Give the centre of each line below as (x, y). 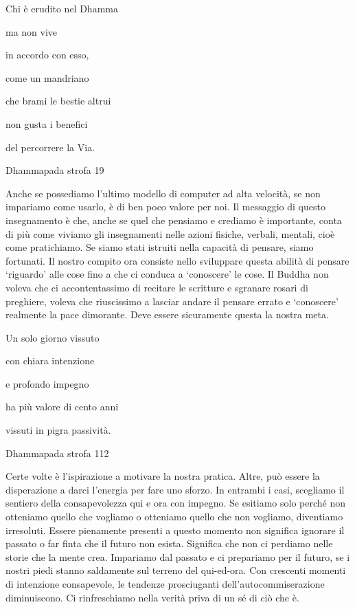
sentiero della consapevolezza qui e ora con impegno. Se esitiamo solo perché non (176, 503)
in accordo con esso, (47, 55)
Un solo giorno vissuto (53, 337)
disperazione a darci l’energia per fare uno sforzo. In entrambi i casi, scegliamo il (175, 489)
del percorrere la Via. (50, 147)
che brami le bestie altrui (58, 101)
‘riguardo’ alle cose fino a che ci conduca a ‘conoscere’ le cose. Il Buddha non (167, 274)
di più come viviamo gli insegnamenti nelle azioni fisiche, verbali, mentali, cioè (170, 233)
